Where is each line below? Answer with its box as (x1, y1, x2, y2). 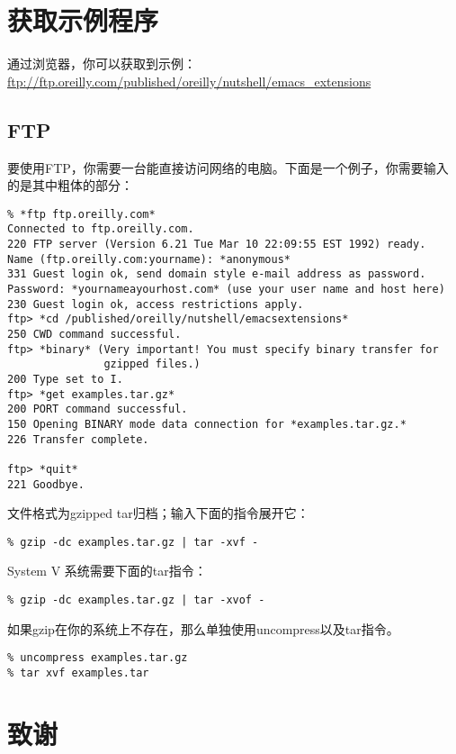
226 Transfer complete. (7, 432, 149, 446)
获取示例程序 (7, 2, 159, 39)
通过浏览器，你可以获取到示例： (7, 54, 196, 73)
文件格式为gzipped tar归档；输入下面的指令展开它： (7, 504, 309, 522)
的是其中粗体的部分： (7, 176, 133, 195)
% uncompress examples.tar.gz (7, 651, 188, 665)
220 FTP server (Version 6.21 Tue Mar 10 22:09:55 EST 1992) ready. (7, 238, 426, 251)
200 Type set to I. (7, 372, 123, 386)
